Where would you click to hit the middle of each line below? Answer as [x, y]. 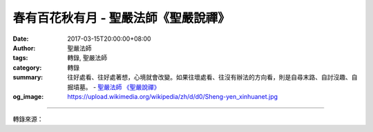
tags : [20, 58]
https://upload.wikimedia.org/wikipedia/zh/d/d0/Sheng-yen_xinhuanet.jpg [173, 96]
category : [27, 67]
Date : [21, 39]
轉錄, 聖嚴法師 [87, 58]
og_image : [28, 96]
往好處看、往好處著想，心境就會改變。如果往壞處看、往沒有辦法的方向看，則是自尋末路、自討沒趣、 [209, 77]
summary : [28, 77]
